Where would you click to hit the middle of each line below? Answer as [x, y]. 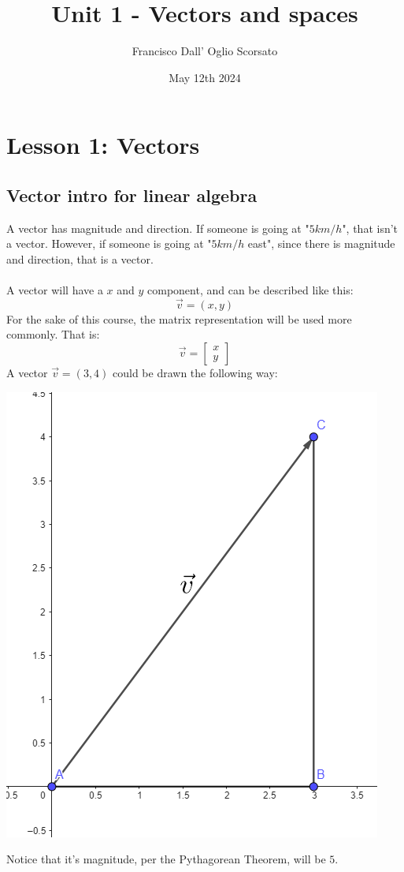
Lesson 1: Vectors [103, 145]
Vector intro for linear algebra [132, 195]
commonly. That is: [53, 334]
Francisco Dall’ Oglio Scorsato [205, 51]
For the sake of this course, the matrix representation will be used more [179, 318]
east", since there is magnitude [321, 243]
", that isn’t [370, 228]
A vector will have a [55, 290]
